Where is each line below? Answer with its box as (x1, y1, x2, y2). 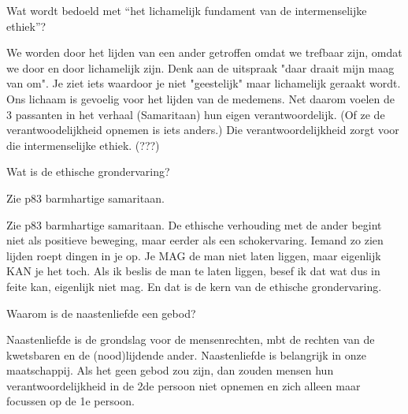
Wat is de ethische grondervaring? (6, 163, 170, 180)
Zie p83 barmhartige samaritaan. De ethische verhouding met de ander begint (6, 216, 382, 233)
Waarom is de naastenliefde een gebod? (6, 304, 196, 321)
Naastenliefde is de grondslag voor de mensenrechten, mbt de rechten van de (6, 331, 375, 348)
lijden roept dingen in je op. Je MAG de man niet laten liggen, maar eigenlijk (6, 247, 381, 263)
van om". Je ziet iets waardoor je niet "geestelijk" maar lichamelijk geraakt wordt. (6, 75, 401, 91)
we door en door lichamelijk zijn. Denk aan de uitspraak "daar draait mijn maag (6, 59, 395, 76)
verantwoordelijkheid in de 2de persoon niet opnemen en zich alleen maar (6, 377, 361, 393)
